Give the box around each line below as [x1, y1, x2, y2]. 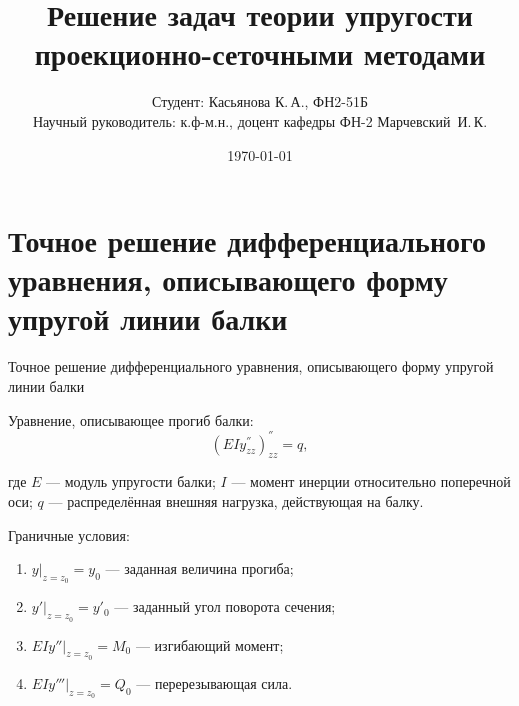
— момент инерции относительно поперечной [231, 471, 511, 492]
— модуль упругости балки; [46, 471, 216, 492]
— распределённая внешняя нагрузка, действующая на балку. [48, 491, 424, 512]
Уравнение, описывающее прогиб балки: [8, 409, 254, 430]
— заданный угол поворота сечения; [114, 596, 336, 617]
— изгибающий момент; [135, 634, 284, 655]
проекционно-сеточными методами [34, 33, 486, 74]
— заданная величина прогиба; [105, 558, 294, 579]
